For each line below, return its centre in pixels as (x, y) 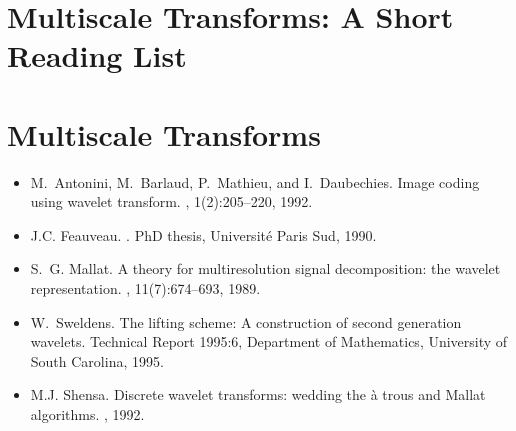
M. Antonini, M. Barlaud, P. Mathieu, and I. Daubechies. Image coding (255, 181)
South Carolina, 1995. (97, 360)
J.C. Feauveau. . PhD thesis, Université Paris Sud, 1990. (203, 234)
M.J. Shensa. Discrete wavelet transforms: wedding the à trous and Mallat (258, 394)
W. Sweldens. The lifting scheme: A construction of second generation (246, 321)
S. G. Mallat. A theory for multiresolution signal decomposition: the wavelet (265, 268)
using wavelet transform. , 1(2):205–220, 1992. (171, 201)
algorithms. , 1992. (87, 414)
